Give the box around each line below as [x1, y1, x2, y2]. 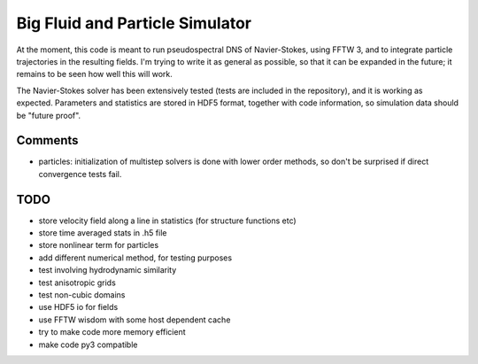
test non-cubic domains [38, 290, 126, 300]
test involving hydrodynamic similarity [38, 265, 177, 275]
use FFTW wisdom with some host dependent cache [38, 314, 231, 325]
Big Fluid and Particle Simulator [16, 13, 252, 33]
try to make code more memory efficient [38, 327, 186, 337]
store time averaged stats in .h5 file [38, 228, 167, 238]
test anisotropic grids [38, 277, 117, 288]
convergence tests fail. [38, 168, 122, 179]
